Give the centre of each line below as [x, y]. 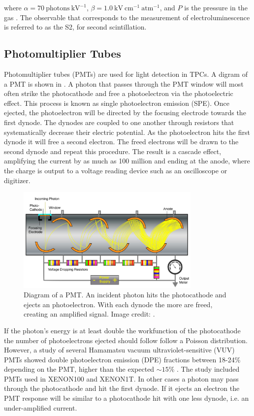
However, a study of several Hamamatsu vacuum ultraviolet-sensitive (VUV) [119, 350]
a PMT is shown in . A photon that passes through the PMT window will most [124, 83]
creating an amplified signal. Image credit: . [89, 314]
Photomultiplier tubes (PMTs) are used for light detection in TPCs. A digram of [126, 74]
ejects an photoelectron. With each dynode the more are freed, [118, 304]
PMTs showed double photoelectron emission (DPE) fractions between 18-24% [122, 359]
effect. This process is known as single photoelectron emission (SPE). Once [117, 103]
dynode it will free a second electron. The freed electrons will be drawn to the [121, 142]
